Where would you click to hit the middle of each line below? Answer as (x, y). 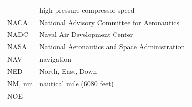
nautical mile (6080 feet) (77, 83)
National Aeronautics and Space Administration (112, 47)
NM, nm (20, 83)
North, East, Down (68, 71)
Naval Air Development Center (86, 34)
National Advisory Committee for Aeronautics (109, 22)
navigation (56, 59)
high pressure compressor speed (87, 10)
